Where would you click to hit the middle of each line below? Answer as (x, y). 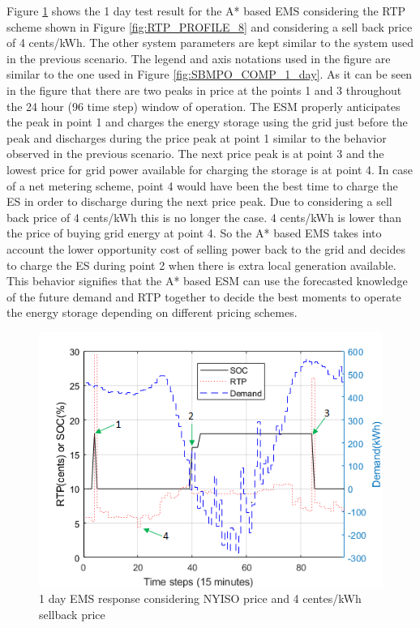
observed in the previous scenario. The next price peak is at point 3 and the (195, 154)
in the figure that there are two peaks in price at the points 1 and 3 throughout (204, 90)
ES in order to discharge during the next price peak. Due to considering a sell (199, 201)
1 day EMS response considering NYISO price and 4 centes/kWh (200, 598)
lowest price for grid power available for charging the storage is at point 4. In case (210, 169)
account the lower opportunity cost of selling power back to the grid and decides (206, 248)
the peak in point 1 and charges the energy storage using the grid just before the (207, 122)
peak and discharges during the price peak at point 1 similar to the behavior (197, 137)
